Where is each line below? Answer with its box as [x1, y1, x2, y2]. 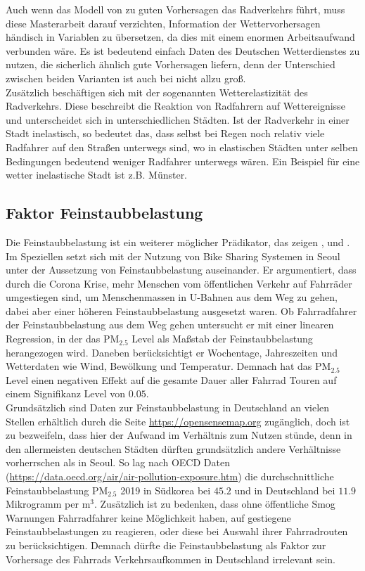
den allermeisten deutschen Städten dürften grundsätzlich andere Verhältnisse [6, 441, 341, 456]
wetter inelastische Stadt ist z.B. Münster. [6, 167, 188, 182]
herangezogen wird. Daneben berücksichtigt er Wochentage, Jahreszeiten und [6, 345, 338, 359]
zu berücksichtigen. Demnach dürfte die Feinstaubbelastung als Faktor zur [6, 537, 326, 552]
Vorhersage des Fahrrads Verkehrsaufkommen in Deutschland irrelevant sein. [6, 551, 336, 566]
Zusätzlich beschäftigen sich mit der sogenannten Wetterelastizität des [6, 84, 308, 99]
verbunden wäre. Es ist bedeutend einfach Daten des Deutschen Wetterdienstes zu [6, 43, 360, 58]
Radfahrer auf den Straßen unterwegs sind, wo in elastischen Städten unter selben [6, 139, 358, 154]
